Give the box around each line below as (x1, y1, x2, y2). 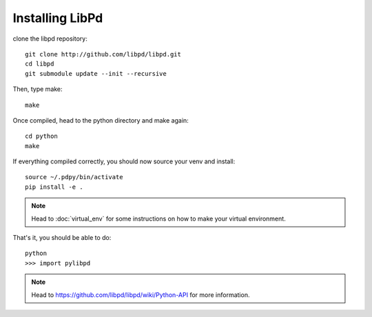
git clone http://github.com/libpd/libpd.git (25, 50, 182, 58)
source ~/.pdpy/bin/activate (25, 173, 123, 181)
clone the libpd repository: (12, 34, 87, 43)
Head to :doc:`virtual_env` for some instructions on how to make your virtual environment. (31, 214, 286, 223)
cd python (25, 132, 58, 141)
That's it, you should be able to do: (12, 234, 112, 242)
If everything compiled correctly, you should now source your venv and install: (12, 157, 236, 165)
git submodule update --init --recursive (25, 70, 167, 77)
